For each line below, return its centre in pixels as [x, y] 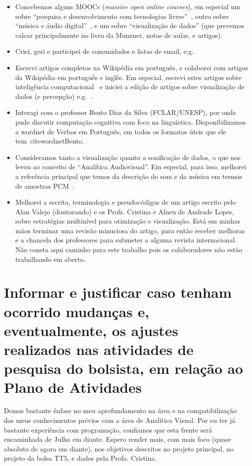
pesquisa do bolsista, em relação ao [124, 368]
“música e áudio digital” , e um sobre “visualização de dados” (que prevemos [130, 25]
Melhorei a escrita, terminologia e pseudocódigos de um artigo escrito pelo [126, 202]
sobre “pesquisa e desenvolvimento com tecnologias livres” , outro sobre [122, 16]
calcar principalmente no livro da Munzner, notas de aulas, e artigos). [119, 35]
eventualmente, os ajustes [91, 330]
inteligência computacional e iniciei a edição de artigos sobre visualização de [130, 87]
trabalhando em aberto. [50, 259]
